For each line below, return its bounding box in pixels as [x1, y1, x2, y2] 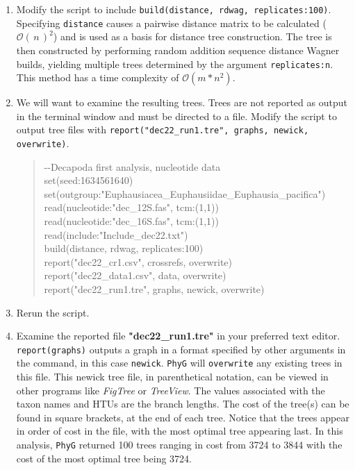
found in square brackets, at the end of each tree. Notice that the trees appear [16, 410, 349, 424]
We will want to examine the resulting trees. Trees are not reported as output [16, 95, 347, 110]
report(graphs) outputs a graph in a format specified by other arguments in [16, 342, 346, 356]
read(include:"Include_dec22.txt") [44, 227, 188, 242]
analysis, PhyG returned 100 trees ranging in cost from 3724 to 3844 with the [16, 437, 342, 452]
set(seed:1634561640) [44, 173, 133, 187]
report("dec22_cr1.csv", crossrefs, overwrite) [44, 254, 233, 269]
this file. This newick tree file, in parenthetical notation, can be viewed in [16, 369, 329, 384]
